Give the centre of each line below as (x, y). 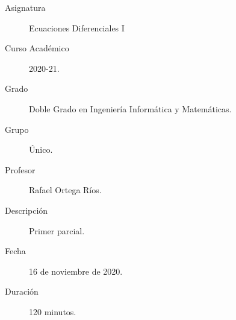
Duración (22, 291)
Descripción (26, 210)
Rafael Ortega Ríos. (65, 190)
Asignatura (25, 7)
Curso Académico (37, 48)
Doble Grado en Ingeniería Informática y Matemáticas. (130, 108)
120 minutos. (53, 311)
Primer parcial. (57, 230)
